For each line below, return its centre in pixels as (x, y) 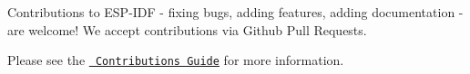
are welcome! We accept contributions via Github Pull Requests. (187, 29)
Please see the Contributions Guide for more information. (176, 60)
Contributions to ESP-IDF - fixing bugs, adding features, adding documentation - (235, 12)
